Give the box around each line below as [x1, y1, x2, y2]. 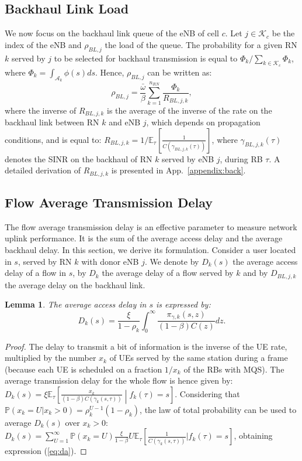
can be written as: [147, 66, 212, 78]
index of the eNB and [5, 38, 82, 50]
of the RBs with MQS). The [183, 363, 284, 375]
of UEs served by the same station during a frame [109, 351, 288, 364]
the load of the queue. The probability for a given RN [105, 38, 297, 50]
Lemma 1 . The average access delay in [5, 298, 147, 310]
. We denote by [144, 255, 199, 267]
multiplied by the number [5, 351, 96, 364]
